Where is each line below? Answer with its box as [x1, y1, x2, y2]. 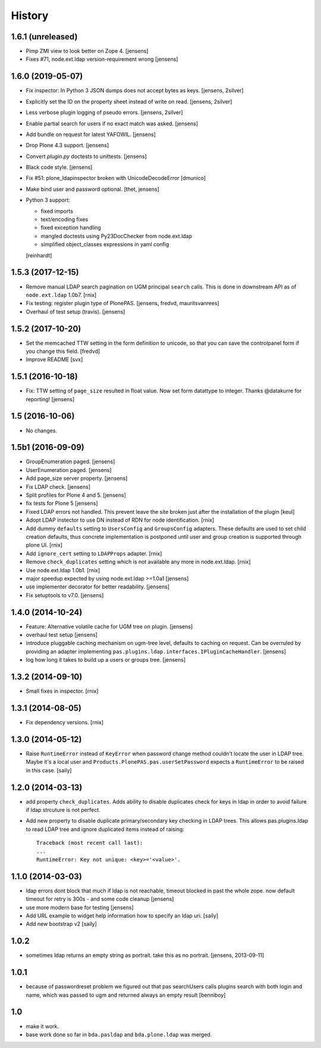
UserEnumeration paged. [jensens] [26, 466, 112, 473]
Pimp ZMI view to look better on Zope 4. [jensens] [26, 48, 149, 55]
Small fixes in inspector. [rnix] [26, 687, 99, 694]
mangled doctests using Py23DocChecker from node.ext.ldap [40, 232, 193, 240]
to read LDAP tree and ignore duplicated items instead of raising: [26, 826, 184, 833]
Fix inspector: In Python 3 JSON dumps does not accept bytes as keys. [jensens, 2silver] [26, 87, 244, 94]
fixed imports [40, 207, 74, 215]
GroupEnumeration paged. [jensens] [26, 458, 115, 465]
